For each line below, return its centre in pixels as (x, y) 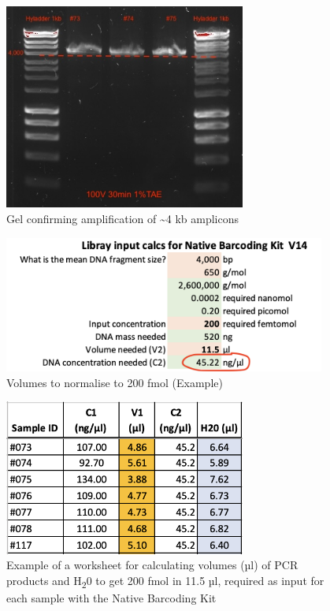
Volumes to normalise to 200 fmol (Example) (115, 382)
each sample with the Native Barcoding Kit (111, 597)
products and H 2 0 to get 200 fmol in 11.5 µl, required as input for (165, 581)
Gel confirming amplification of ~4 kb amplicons (123, 218)
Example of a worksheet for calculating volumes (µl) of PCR (152, 565)
